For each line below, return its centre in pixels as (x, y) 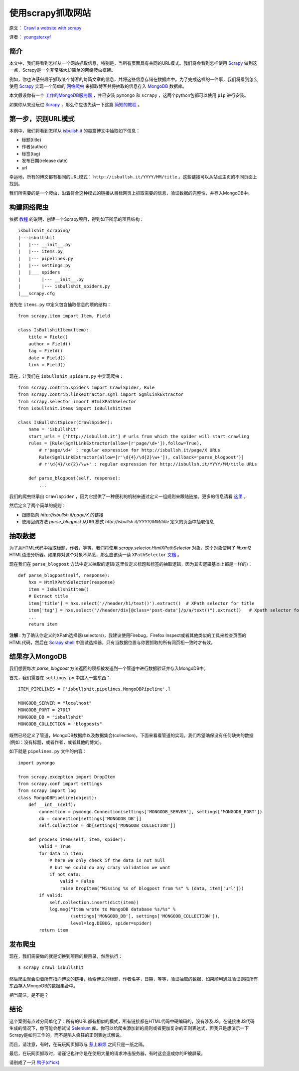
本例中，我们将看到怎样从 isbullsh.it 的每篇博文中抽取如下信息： (75, 131)
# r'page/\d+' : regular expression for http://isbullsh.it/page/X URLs (130, 450)
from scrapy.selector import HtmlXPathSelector (77, 401)
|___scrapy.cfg (37, 293)
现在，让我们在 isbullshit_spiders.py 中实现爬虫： (67, 376)
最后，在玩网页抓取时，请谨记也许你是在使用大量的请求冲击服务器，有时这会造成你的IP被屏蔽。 (107, 1054)
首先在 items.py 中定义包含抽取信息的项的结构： (60, 305)
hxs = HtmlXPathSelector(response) (72, 582)
